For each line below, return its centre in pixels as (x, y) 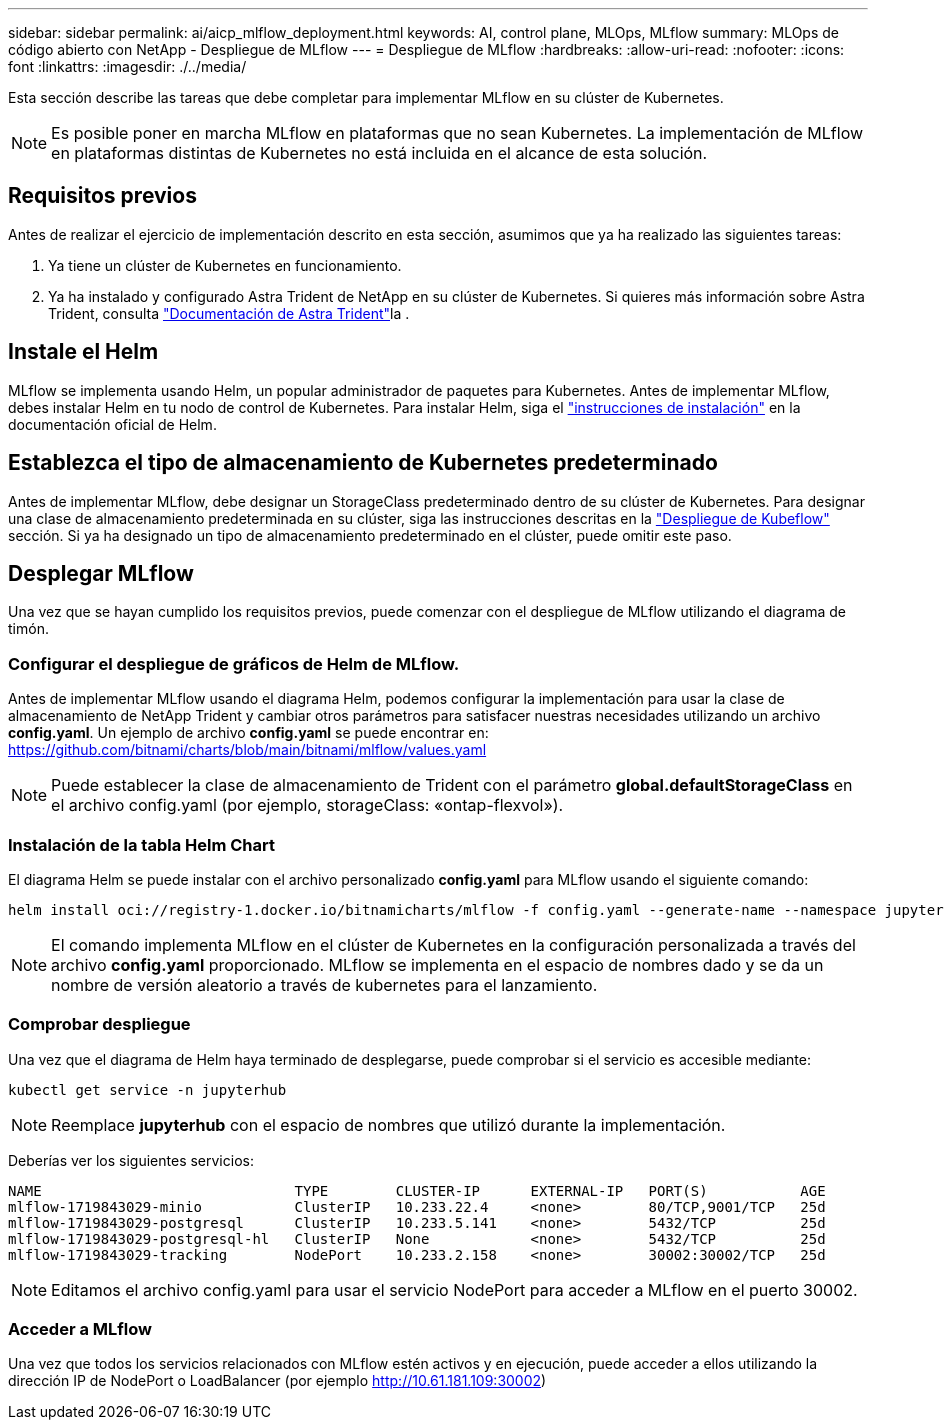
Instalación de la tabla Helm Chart (141, 844)
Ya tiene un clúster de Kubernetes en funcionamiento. (225, 265)
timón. (28, 629)
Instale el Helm (83, 352)
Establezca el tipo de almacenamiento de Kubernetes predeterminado (363, 463)
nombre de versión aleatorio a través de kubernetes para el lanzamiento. (324, 984)
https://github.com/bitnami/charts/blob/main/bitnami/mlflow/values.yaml (247, 750)
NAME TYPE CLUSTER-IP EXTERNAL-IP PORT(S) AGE (417, 1190)
